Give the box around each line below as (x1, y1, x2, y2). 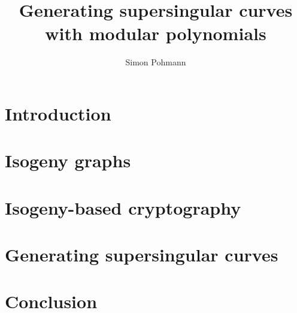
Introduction (5, 101, 111, 125)
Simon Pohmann (125, 56, 186, 68)
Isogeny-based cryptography (5, 195, 241, 219)
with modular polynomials (45, 21, 266, 46)
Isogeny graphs (5, 148, 131, 173)
